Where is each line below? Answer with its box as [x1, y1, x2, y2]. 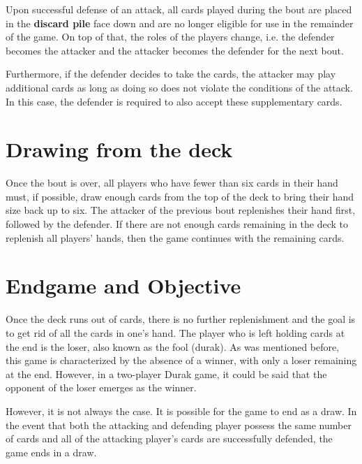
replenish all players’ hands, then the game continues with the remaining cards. [6, 230, 345, 245]
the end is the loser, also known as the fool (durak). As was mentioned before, [6, 339, 340, 354]
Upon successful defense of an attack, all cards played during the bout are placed [6, 2, 352, 16]
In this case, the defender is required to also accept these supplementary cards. [6, 94, 342, 108]
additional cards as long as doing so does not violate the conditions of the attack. [6, 80, 353, 94]
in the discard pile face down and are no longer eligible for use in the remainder [6, 15, 354, 30]
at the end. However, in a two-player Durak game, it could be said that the [6, 366, 327, 381]
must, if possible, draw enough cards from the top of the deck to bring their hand [6, 189, 354, 203]
